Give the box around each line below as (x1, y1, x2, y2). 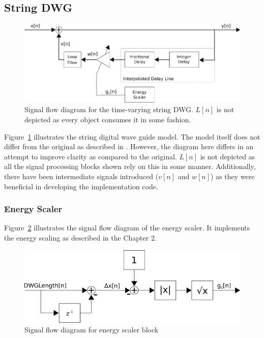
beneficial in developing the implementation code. (4, 181, 158, 191)
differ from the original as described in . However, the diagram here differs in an (4, 141, 254, 152)
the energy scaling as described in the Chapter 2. (4, 232, 157, 243)
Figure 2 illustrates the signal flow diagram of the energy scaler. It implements (4, 222, 250, 233)
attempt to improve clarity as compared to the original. (4, 151, 177, 161)
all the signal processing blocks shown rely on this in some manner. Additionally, (4, 161, 256, 172)
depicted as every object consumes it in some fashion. (24, 114, 191, 125)
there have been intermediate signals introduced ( (4, 171, 159, 182)
